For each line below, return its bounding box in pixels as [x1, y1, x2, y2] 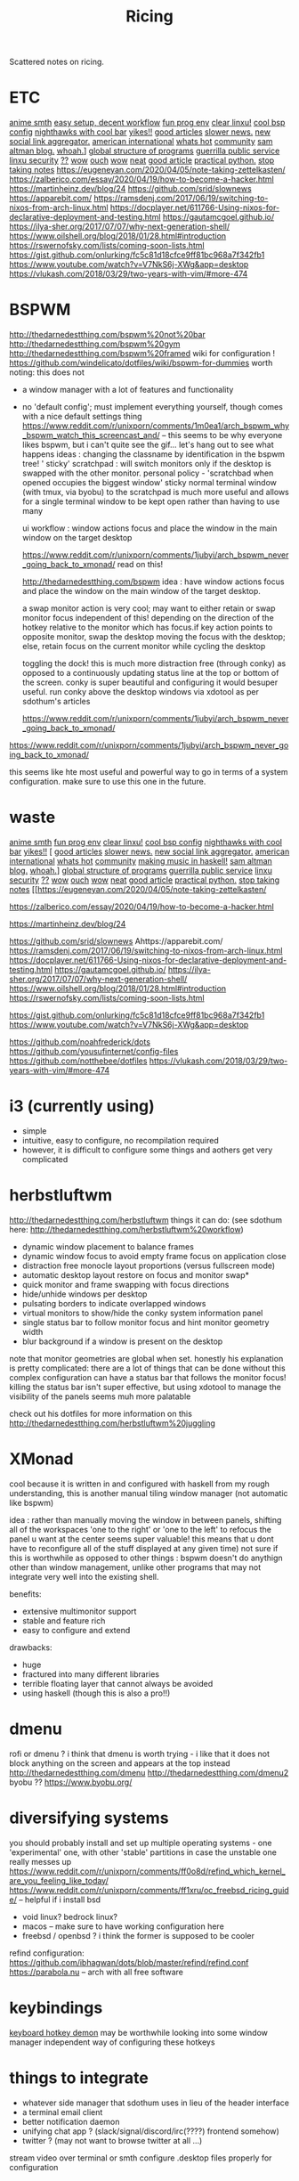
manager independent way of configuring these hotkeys [9, 2037, 215, 2047]
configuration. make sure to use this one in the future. [9, 777, 206, 787]
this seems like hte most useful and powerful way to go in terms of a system [9, 767, 288, 777]
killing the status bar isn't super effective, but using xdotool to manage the [9, 1381, 282, 1392]
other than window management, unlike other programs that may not [9, 1561, 261, 1573]
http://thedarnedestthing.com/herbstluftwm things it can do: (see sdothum [9, 1214, 283, 1225]
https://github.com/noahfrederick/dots [9, 1037, 151, 1047]
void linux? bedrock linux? [21, 1911, 118, 1922]
